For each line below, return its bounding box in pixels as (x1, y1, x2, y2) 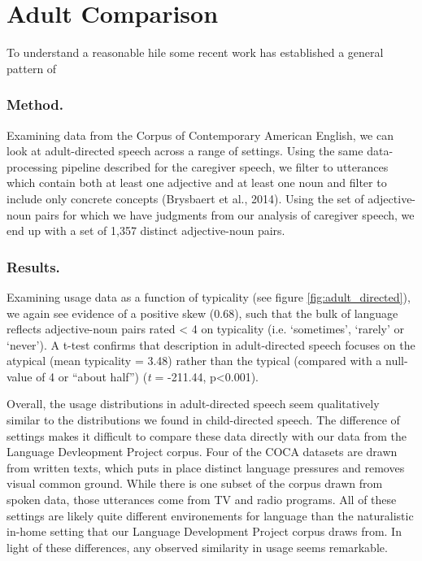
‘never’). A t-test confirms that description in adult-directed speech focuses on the (7, 336, 415, 353)
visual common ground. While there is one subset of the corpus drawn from (7, 475, 383, 492)
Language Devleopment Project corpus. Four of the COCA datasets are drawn (7, 443, 398, 460)
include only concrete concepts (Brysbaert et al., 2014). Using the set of (7, 189, 364, 207)
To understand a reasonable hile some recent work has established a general (7, 44, 384, 61)
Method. (7, 94, 63, 115)
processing (7, 158, 58, 175)
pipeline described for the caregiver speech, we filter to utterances (61, 158, 389, 175)
